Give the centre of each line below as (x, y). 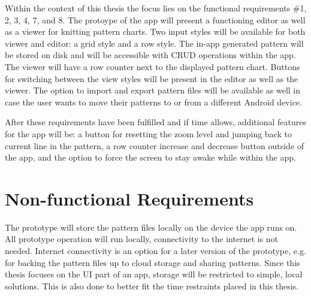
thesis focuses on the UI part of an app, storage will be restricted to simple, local (154, 274)
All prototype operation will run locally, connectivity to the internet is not (142, 239)
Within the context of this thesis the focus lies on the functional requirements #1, (156, 8)
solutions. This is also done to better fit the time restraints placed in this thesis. (152, 286)
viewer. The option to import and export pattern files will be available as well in (153, 90)
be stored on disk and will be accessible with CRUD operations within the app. (150, 55)
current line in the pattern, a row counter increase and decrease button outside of (155, 145)
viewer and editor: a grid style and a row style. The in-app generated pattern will (154, 43)
